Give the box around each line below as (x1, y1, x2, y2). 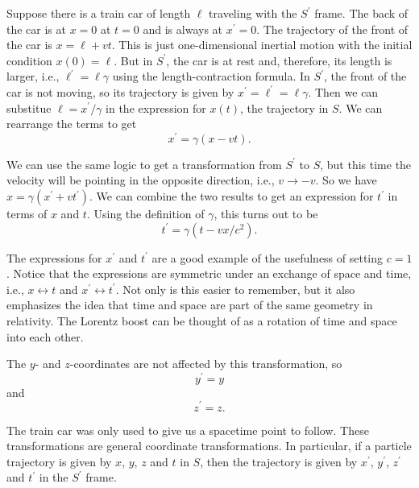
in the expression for (106, 99, 206, 116)
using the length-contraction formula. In (112, 68, 310, 85)
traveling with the (209, 5, 297, 21)
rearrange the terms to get (6, 115, 137, 132)
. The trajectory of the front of (256, 20, 409, 37)
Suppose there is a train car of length (6, 5, 191, 21)
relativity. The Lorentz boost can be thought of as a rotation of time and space (6, 312, 397, 329)
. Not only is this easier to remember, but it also (115, 280, 355, 297)
